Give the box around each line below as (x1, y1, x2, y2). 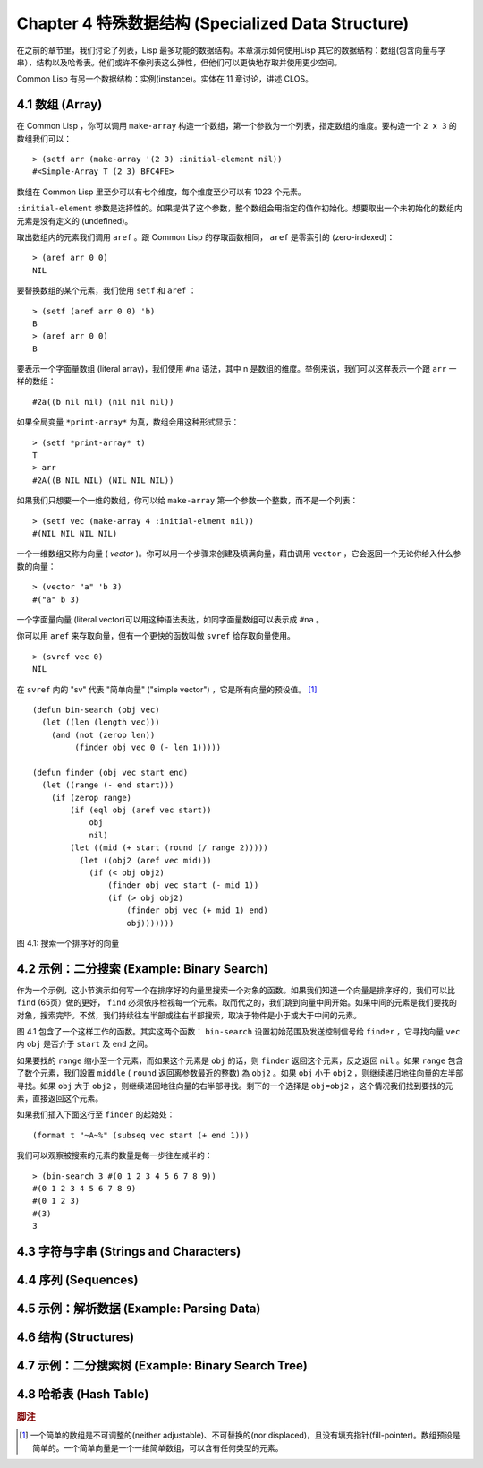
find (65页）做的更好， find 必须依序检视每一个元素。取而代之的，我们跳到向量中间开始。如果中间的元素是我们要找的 (16, 997, 458, 1008)
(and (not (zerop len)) (50, 730, 156, 740)
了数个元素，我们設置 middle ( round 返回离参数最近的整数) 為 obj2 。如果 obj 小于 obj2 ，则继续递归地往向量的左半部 (16, 1068, 464, 1078)
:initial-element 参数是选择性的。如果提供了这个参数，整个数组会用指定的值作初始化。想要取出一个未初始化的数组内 (16, 202, 462, 214)
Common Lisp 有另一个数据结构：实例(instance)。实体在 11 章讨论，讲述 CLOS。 (16, 73, 313, 84)
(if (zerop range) (50, 793, 132, 803)
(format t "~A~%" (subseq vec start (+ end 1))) (32, 1129, 250, 1140)
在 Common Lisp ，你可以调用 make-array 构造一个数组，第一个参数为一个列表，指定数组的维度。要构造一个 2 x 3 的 (16, 121, 458, 132)
